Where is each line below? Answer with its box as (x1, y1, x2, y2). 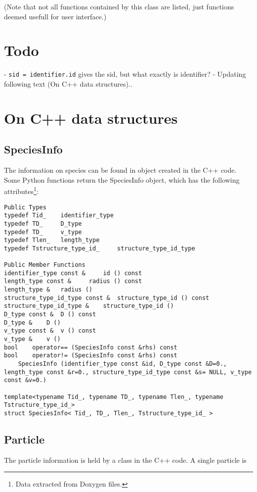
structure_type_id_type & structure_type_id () (4, 302, 174, 310)
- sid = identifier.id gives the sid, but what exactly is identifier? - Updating (4, 69, 246, 79)
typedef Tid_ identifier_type (4, 212, 114, 219)
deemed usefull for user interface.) (4, 11, 107, 21)
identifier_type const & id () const (4, 269, 142, 277)
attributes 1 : (4, 185, 39, 196)
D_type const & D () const (4, 311, 96, 318)
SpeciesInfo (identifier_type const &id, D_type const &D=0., (18, 360, 227, 368)
